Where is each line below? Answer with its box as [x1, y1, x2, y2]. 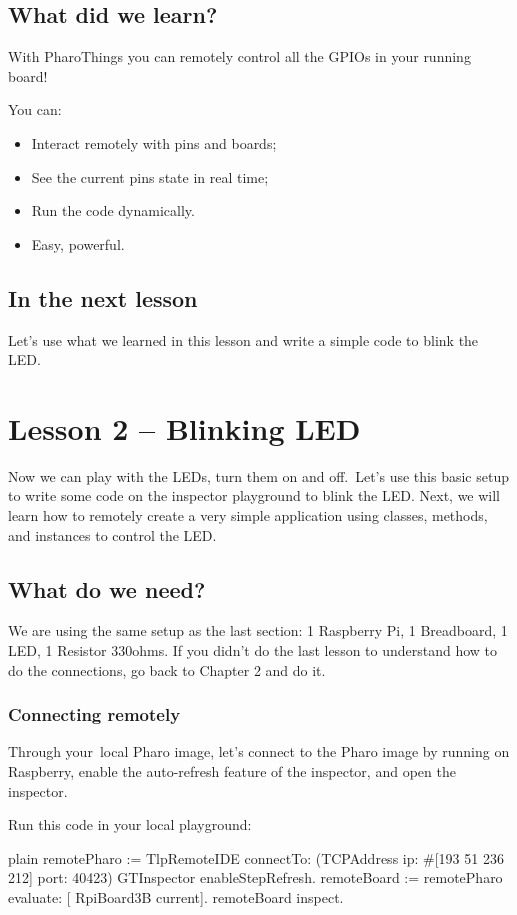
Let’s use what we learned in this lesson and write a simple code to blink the [8, 329, 479, 350]
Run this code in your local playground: [8, 814, 252, 835]
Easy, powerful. [31, 233, 125, 254]
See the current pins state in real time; [31, 166, 269, 187]
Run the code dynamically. [31, 200, 195, 221]
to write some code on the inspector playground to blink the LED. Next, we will [8, 485, 501, 506]
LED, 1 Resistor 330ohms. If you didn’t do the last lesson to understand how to [8, 640, 498, 661]
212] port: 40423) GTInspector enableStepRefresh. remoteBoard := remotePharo [8, 867, 503, 888]
